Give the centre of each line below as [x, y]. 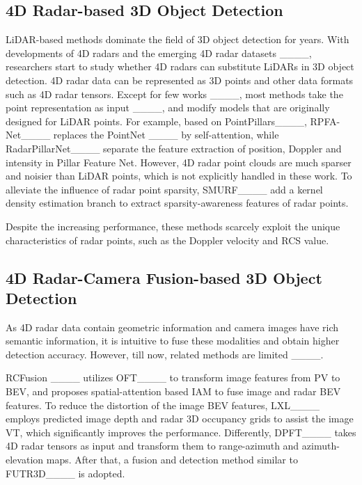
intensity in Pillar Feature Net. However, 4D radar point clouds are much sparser [179, 162]
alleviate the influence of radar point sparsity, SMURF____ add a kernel [164, 189]
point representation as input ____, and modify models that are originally [168, 108]
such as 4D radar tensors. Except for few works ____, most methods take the [174, 94]
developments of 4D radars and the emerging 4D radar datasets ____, [159, 53]
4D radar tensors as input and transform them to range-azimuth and [152, 446]
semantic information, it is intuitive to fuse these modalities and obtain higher [173, 341]
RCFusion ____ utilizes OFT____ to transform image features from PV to [173, 377]
